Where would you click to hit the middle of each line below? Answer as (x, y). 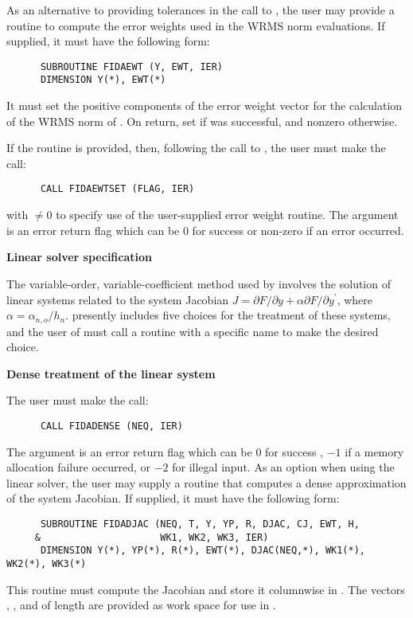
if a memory (374, 451)
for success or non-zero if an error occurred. (298, 230)
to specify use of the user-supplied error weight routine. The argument (227, 215)
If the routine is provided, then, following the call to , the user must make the (196, 148)
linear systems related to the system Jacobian (118, 299)
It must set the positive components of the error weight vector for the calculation (205, 106)
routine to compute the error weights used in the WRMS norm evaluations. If (196, 25)
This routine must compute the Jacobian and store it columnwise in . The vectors (206, 589)
